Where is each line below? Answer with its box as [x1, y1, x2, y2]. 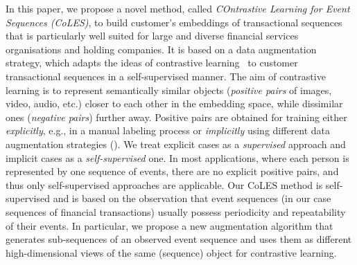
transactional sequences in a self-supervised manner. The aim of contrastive [6, 68, 326, 83]
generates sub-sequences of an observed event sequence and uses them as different [6, 232, 352, 246]
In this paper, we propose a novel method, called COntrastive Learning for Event [6, 1, 350, 15]
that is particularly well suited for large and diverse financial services [6, 28, 299, 43]
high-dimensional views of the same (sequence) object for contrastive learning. [6, 245, 337, 259]
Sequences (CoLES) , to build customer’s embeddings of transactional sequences [6, 15, 342, 29]
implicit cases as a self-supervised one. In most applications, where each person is [6, 150, 349, 165]
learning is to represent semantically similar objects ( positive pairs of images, [6, 82, 332, 97]
